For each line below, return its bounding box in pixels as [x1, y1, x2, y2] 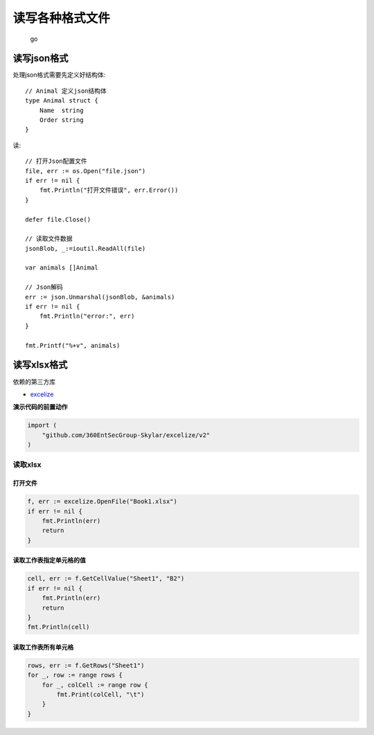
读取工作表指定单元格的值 [12, 556, 86, 565]
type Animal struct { [25, 97, 98, 105]
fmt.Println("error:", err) [39, 312, 135, 320]
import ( [27, 421, 57, 430]
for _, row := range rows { [27, 671, 123, 679]
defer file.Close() [25, 215, 91, 223]
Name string [39, 106, 84, 114]
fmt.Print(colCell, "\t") [56, 691, 145, 699]
